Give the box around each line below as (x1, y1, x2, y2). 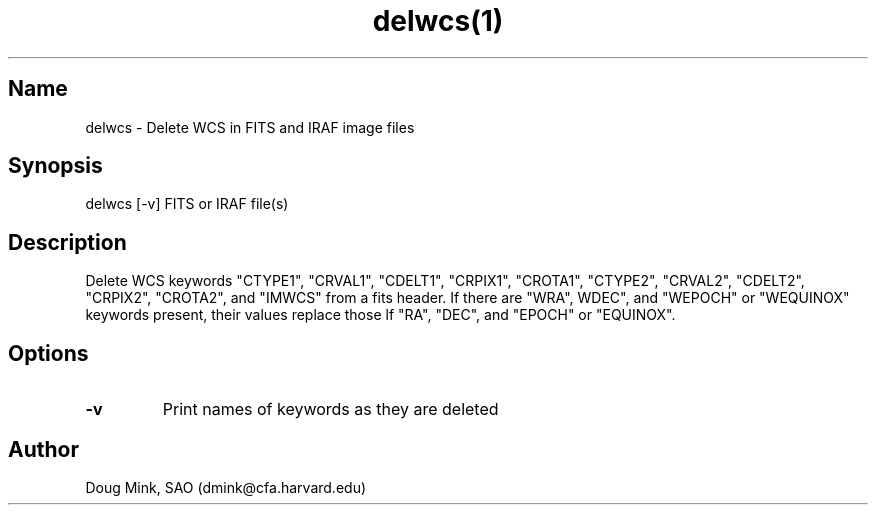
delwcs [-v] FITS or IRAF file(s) (85, 195, 289, 213)
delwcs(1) (372, 4, 504, 38)
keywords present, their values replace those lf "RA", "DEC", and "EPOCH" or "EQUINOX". (85, 306, 676, 324)
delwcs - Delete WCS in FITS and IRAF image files (85, 118, 415, 136)
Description (8, 229, 127, 255)
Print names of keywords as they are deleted (162, 399, 499, 420)
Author (8, 436, 79, 462)
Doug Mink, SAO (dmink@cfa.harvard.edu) (85, 478, 367, 496)
